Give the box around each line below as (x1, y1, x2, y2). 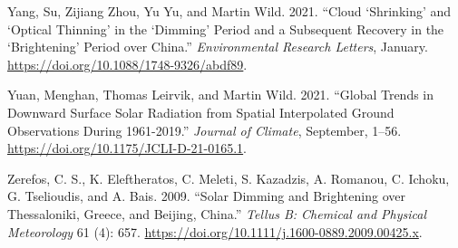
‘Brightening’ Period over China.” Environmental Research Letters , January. (7, 37, 428, 56)
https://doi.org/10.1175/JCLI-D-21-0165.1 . (7, 138, 248, 157)
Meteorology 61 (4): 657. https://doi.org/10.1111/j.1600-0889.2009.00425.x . (7, 222, 423, 241)
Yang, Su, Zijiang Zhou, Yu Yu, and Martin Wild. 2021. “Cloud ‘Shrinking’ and (7, 2, 452, 20)
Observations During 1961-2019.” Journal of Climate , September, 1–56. (7, 120, 402, 139)
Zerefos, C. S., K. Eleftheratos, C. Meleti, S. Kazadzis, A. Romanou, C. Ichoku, (7, 168, 450, 187)
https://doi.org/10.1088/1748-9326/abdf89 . (7, 54, 248, 73)
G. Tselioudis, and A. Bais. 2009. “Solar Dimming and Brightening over (7, 186, 405, 205)
